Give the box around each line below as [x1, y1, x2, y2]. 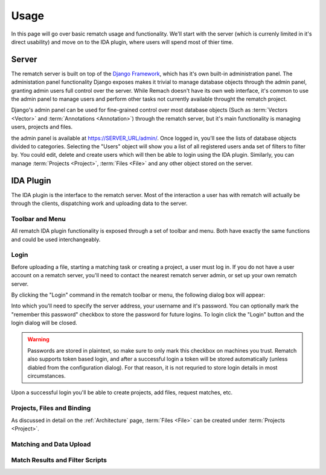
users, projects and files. [11, 124, 72, 131]
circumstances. [27, 373, 66, 380]
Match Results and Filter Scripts [11, 456, 107, 464]
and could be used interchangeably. [11, 236, 101, 243]
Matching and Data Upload [11, 440, 91, 448]
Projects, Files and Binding [11, 404, 91, 412]
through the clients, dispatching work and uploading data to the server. [11, 200, 188, 207]
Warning [27, 336, 50, 343]
